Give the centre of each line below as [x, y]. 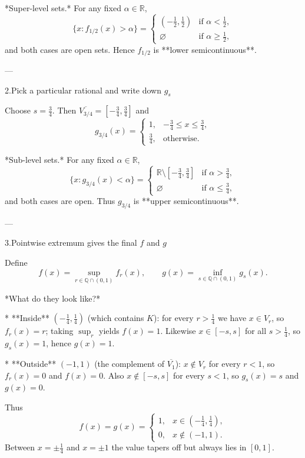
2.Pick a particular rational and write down [83, 90]
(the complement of [130, 364]
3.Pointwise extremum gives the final [71, 243]
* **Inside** [27, 318]
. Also [114, 375]
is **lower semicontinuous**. [205, 49]
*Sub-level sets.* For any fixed [59, 159]
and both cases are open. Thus [60, 201]
